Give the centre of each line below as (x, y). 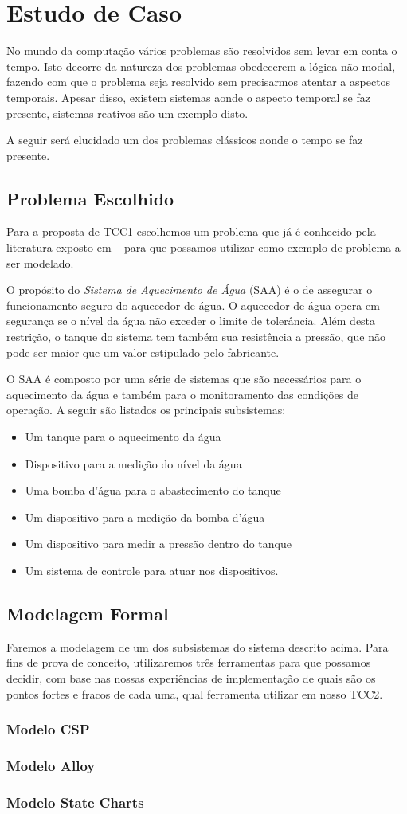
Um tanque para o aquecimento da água (123, 437)
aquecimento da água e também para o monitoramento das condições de (182, 394)
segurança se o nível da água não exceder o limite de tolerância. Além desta (191, 321)
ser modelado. (40, 262)
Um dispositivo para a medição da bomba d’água (145, 517)
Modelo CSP (48, 729)
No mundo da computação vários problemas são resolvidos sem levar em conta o (202, 51)
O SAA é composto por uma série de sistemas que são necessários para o (184, 379)
